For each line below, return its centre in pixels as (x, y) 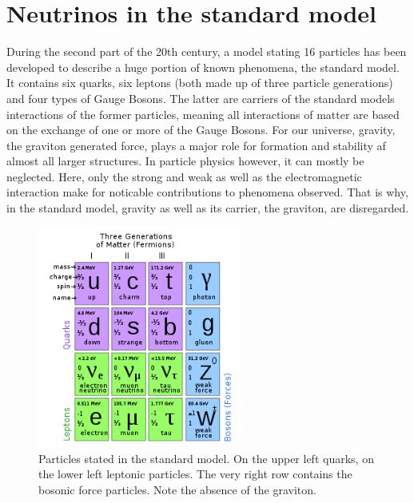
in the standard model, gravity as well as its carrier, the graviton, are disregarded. (208, 208)
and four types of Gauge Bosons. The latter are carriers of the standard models (201, 98)
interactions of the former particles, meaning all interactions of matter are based (203, 114)
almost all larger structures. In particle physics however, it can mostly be (185, 161)
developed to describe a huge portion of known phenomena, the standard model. (203, 67)
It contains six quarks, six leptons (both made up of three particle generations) (200, 83)
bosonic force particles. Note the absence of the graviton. (177, 490)
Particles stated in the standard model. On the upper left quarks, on (206, 458)
